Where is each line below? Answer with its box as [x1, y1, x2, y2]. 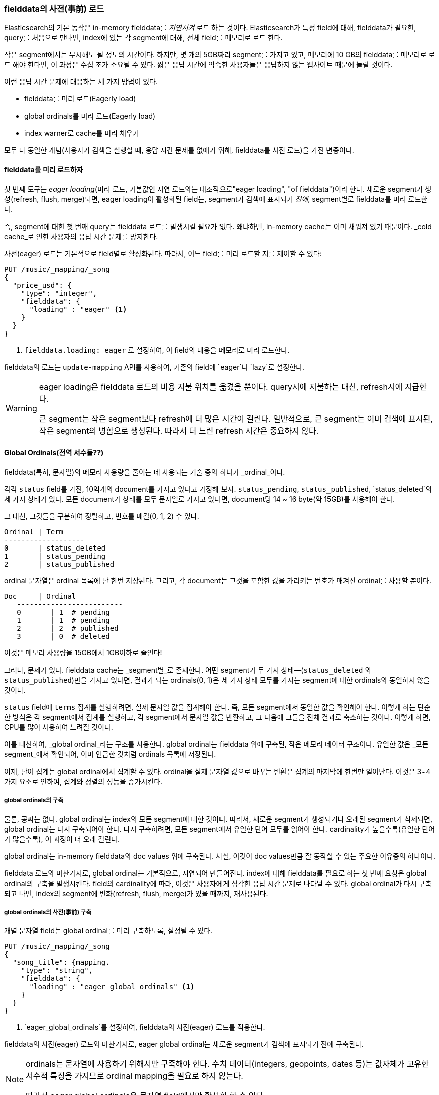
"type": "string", [21, 966, 93, 975]
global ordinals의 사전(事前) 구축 [4, 908, 92, 916]
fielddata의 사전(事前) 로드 [4, 4, 104, 14]
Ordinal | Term [4, 527, 64, 536]
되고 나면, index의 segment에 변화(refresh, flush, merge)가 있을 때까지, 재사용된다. [4, 889, 268, 898]
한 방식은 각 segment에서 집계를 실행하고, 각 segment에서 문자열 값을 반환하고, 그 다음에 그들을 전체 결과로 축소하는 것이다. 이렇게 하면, [4, 712, 431, 721]
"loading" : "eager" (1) [29, 305, 127, 313]
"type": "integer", [21, 289, 97, 297]
